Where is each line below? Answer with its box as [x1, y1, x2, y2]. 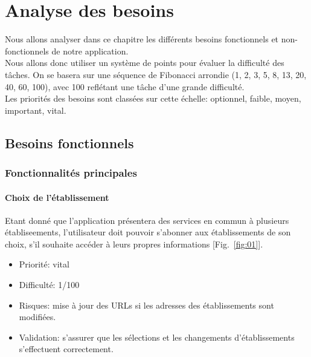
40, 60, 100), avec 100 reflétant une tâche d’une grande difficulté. [5, 80, 245, 93]
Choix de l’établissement [5, 191, 109, 203]
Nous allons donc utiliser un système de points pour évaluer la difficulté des [5, 56, 284, 69]
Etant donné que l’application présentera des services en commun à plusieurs [5, 214, 289, 226]
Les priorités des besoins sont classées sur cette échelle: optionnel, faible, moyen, [5, 92, 301, 105]
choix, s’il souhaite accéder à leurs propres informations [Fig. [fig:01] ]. [5, 237, 263, 250]
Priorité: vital [19, 258, 69, 270]
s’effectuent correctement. [19, 342, 114, 355]
